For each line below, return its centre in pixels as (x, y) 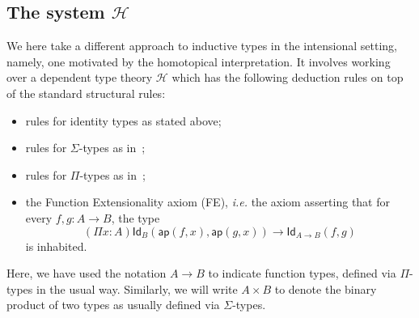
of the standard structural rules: (86, 93)
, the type (135, 217)
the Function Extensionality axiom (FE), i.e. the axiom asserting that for (207, 202)
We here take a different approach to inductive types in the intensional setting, (202, 46)
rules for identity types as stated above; (123, 120)
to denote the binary (326, 288)
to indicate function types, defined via (302, 273)
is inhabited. (56, 246)
